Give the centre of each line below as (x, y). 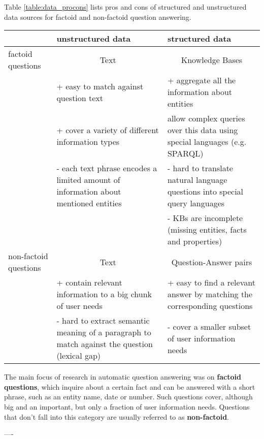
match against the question (105, 344)
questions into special (205, 192)
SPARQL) (185, 153)
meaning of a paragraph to (104, 332)
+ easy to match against (100, 86)
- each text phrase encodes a (107, 168)
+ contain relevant (89, 283)
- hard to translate (200, 168)
